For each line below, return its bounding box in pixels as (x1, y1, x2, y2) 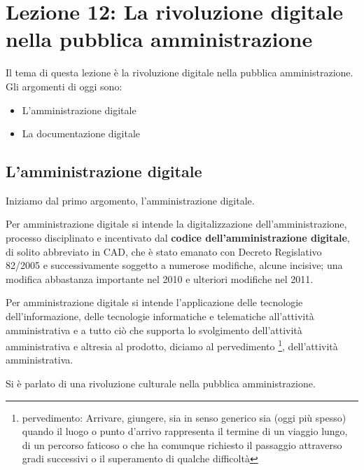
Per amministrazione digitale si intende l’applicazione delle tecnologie (6, 295, 303, 310)
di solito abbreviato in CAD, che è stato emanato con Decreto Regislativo (6, 244, 322, 258)
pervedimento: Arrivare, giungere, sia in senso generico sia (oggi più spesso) (22, 410, 346, 424)
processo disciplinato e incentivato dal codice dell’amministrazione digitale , (6, 230, 350, 245)
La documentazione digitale (22, 126, 140, 141)
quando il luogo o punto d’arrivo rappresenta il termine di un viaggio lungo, (22, 424, 348, 438)
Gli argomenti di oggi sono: (6, 78, 122, 93)
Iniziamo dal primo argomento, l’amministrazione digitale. (6, 193, 255, 207)
